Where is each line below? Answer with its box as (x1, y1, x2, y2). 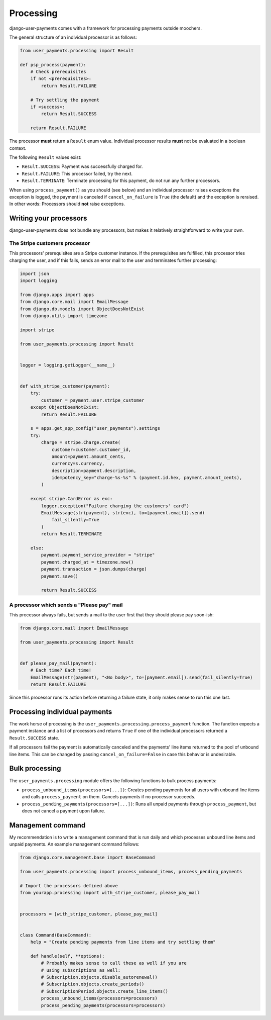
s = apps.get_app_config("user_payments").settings (30, 425, 161, 431)
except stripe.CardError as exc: (30, 496, 113, 502)
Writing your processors (9, 214, 87, 223)
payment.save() (41, 573, 79, 579)
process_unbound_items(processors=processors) (41, 995, 158, 1001)
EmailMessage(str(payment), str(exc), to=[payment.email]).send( (41, 510, 205, 516)
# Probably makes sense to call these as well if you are (41, 960, 187, 966)
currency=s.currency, (51, 460, 105, 467)
